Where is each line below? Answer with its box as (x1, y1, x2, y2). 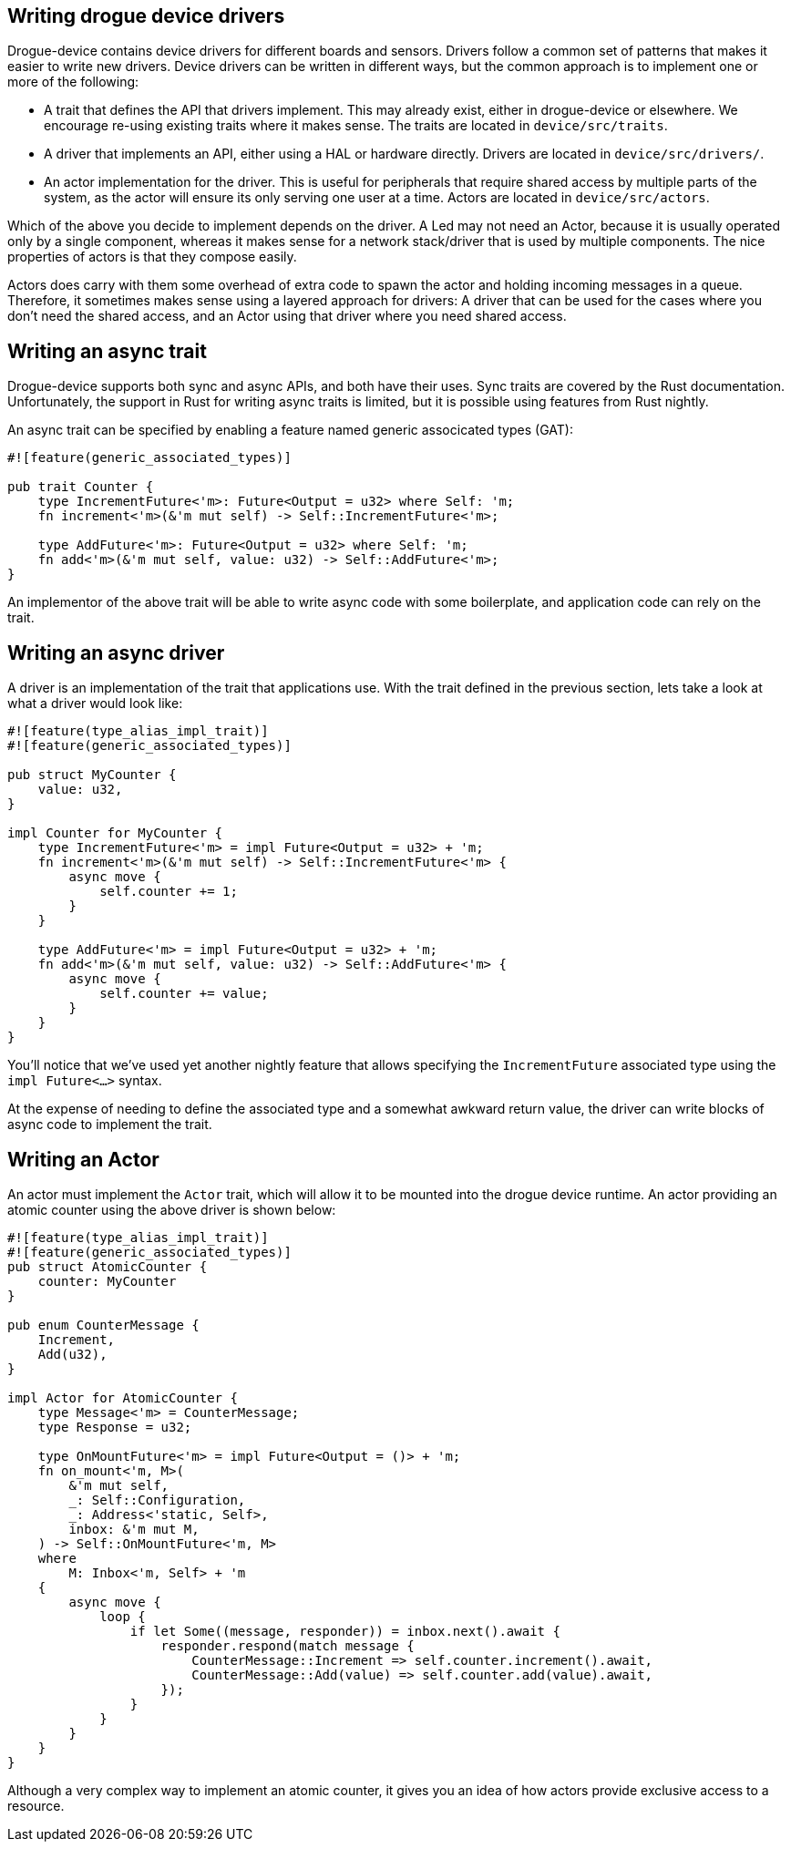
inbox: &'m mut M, (68, 1521, 200, 1536)
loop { (99, 1608, 146, 1624)
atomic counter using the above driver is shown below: (7, 1201, 336, 1217)
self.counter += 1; (99, 884, 238, 899)
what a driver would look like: (7, 695, 183, 712)
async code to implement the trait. (7, 1116, 212, 1133)
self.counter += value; (99, 986, 269, 1002)
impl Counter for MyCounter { (7, 826, 223, 841)
